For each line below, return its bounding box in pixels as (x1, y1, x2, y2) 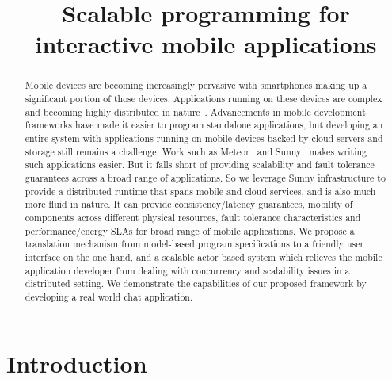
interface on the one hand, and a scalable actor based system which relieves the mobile (25, 250, 382, 263)
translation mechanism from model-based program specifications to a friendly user (25, 237, 364, 251)
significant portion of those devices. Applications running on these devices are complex (25, 92, 382, 105)
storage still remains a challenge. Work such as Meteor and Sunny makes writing (25, 144, 367, 158)
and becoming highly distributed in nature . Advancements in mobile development (25, 105, 366, 118)
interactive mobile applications (35, 28, 377, 60)
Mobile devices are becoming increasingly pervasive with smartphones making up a (25, 78, 367, 92)
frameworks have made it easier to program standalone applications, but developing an (25, 118, 383, 132)
